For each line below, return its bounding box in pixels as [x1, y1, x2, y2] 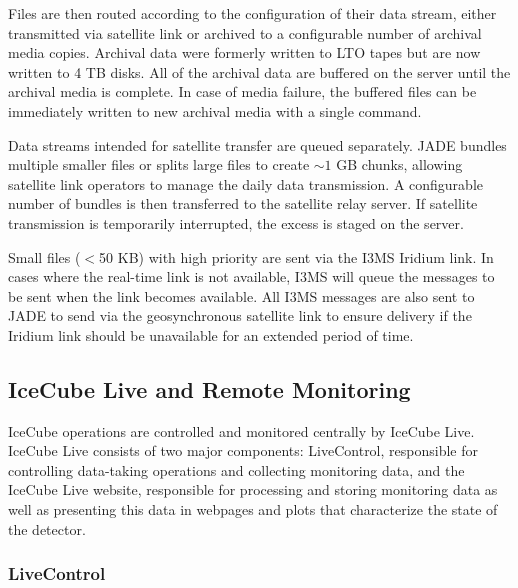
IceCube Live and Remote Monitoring [8, 373, 411, 404]
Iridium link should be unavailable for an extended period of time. [8, 324, 414, 345]
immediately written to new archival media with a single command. [8, 100, 422, 121]
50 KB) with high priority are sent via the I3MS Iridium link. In [99, 246, 494, 267]
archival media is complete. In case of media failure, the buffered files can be [8, 81, 477, 102]
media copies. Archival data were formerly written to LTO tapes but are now [8, 42, 481, 63]
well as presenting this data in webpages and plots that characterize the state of [8, 499, 498, 520]
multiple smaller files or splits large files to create [8, 154, 310, 175]
